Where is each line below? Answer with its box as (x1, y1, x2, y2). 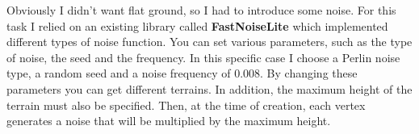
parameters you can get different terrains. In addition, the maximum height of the (6, 80, 413, 97)
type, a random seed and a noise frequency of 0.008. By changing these (6, 65, 358, 82)
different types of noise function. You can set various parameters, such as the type (6, 33, 413, 50)
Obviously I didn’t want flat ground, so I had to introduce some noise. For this (6, 2, 396, 18)
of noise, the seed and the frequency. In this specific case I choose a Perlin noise (6, 48, 400, 65)
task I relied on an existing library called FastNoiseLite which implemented (6, 17, 388, 34)
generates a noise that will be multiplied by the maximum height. (6, 112, 331, 129)
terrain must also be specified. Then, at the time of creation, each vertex (6, 96, 366, 113)
